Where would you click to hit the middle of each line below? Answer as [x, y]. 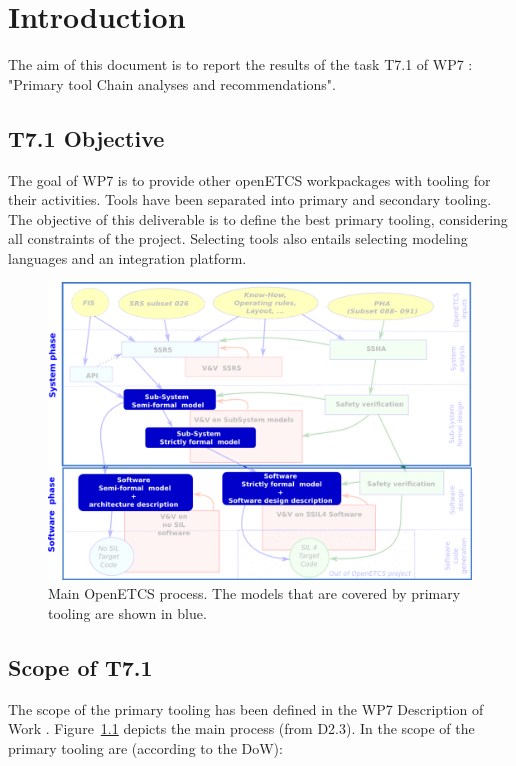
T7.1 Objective [86, 137]
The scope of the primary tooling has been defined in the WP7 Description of [246, 708]
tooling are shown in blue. [127, 612]
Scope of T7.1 [80, 666]
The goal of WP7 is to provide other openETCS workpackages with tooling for [249, 179]
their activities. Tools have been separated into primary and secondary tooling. [250, 199]
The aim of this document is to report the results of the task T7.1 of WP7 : [240, 64]
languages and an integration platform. [127, 257]
